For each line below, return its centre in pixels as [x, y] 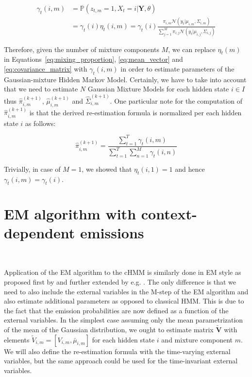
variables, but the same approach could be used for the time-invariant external [121, 361]
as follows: [40, 123]
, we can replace [192, 49]
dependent [40, 232]
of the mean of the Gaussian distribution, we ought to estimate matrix [109, 330]
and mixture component [197, 339]
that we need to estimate [41, 89]
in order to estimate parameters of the [177, 69]
